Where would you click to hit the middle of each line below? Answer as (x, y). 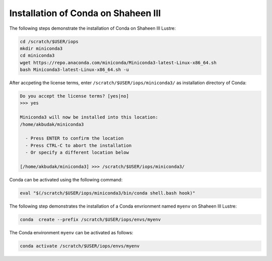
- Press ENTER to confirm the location (75, 138)
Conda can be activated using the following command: (66, 179)
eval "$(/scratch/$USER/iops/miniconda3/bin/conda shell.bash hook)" (108, 193)
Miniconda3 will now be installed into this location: (89, 117)
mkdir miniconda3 (41, 48)
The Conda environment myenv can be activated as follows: (71, 232)
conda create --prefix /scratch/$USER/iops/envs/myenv (90, 219)
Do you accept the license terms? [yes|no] (75, 96)
